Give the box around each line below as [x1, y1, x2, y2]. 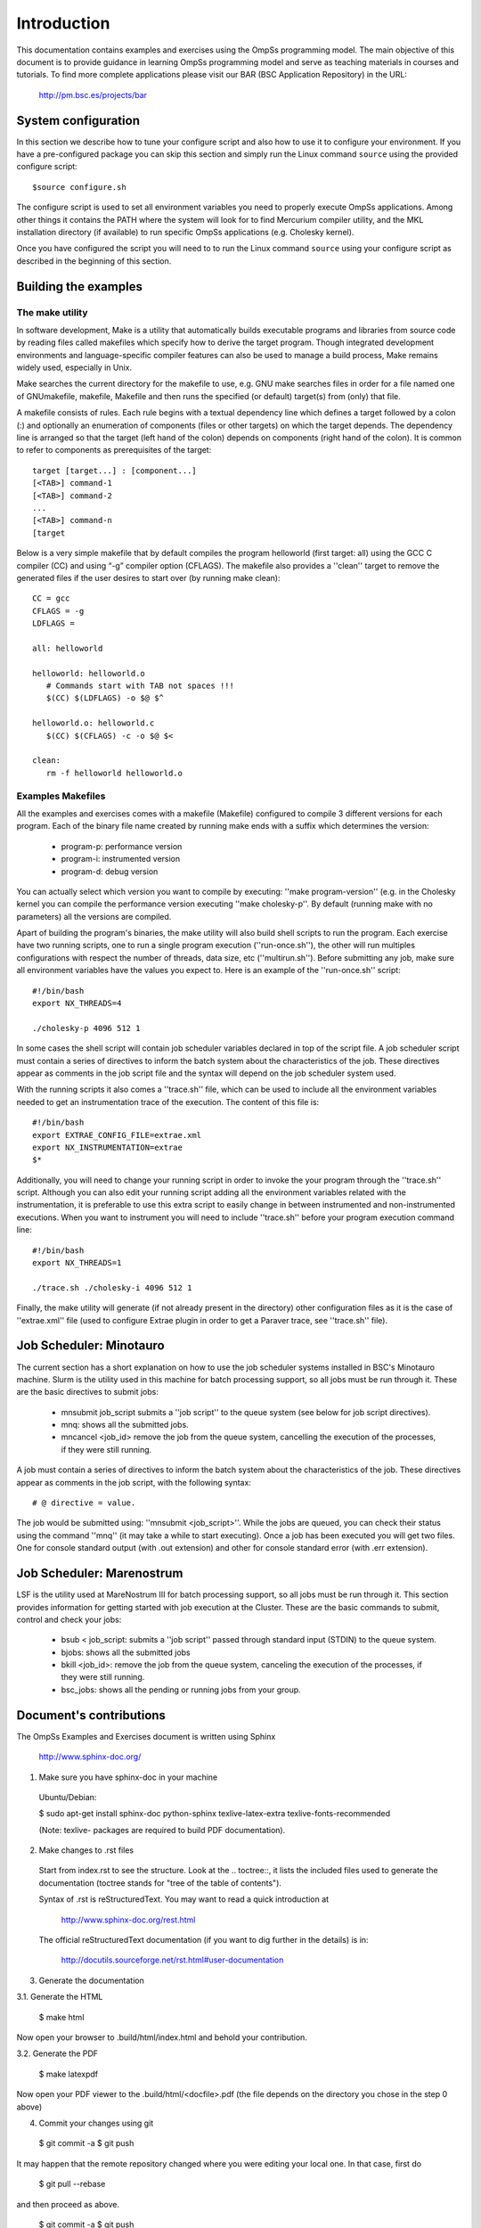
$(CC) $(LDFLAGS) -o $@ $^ [45, 693, 165, 703]
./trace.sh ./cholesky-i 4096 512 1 [32, 1282, 192, 1292]
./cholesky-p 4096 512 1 [32, 1023, 141, 1033]
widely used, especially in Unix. [16, 362, 133, 373]
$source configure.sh [32, 182, 126, 192]
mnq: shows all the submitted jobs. [61, 1420, 189, 1430]
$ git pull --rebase [38, 2179, 106, 2190]
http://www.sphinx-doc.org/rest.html [61, 1914, 196, 1925]
